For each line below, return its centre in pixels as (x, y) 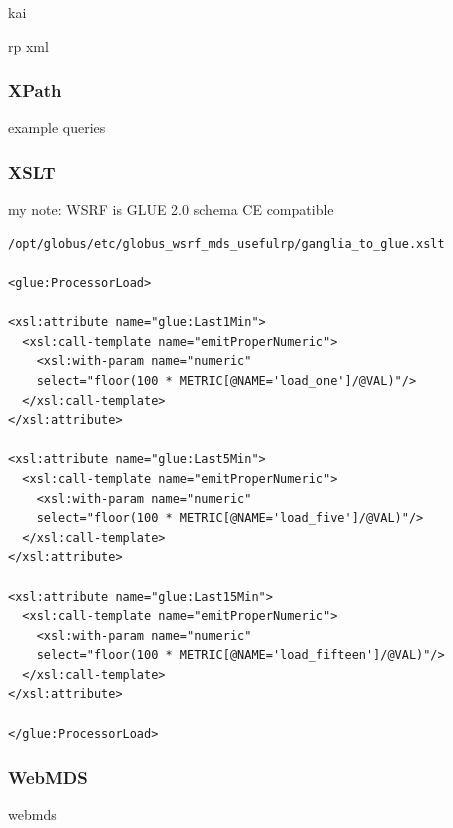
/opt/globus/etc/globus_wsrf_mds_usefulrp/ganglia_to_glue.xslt (226, 243)
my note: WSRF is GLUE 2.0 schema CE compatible (171, 209)
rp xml (28, 45)
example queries (57, 127)
